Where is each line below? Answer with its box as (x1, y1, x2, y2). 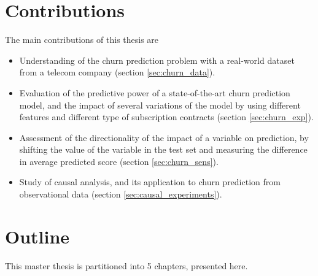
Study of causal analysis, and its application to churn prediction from (19, 175, 281, 188)
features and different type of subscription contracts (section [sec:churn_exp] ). (19, 110, 314, 123)
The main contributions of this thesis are (5, 33, 159, 46)
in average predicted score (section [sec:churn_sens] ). (19, 155, 219, 167)
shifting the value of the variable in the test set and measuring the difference (19, 143, 308, 156)
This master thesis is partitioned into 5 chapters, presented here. (5, 259, 248, 272)
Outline (5, 223, 70, 248)
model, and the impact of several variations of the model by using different (19, 98, 301, 111)
